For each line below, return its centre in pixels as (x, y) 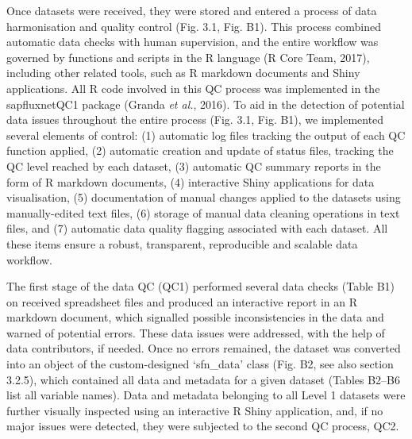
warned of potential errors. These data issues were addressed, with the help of (196, 332)
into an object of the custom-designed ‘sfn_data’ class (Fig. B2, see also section (200, 364)
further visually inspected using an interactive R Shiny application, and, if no (195, 410)
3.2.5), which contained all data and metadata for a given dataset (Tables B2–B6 (204, 379)
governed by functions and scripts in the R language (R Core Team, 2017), (188, 57)
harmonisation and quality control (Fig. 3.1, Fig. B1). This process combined (194, 26)
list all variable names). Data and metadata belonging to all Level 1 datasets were (206, 395)
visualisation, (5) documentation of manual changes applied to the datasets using (204, 197)
